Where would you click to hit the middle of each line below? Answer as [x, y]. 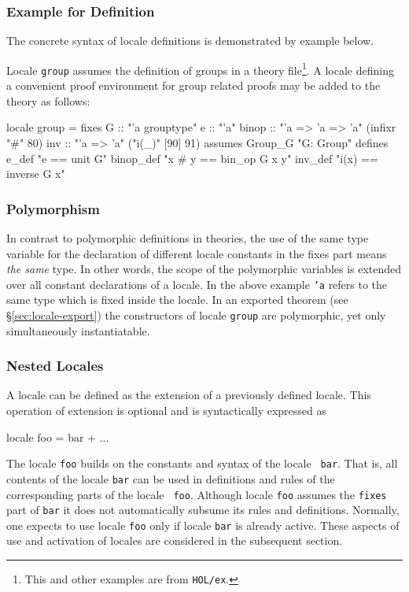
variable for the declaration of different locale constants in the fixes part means [197, 253]
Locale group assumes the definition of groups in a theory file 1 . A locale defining [200, 68]
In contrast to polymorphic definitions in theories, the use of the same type [188, 237]
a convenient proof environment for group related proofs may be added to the [193, 85]
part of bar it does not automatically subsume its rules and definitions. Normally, [203, 510]
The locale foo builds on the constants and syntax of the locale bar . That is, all [202, 463]
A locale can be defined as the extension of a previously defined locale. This [189, 395]
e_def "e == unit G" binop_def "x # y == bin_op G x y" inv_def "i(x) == [192, 158]
